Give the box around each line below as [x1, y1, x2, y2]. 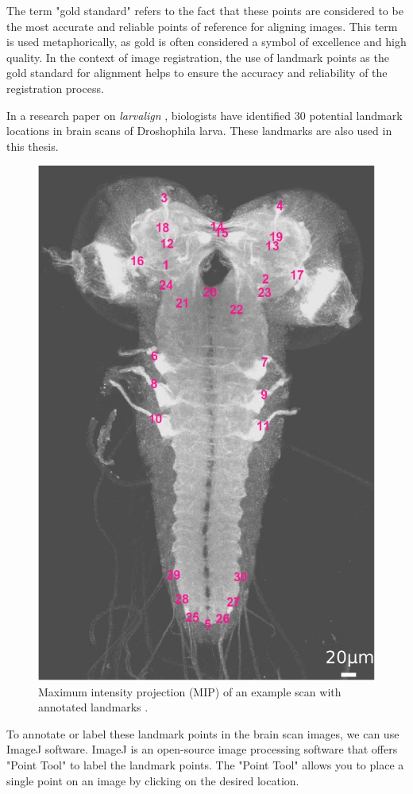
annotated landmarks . [38, 699, 149, 715]
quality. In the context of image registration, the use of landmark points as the [6, 48, 389, 65]
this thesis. [6, 137, 59, 154]
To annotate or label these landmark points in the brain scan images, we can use [6, 725, 399, 742]
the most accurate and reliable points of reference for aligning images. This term [6, 17, 398, 34]
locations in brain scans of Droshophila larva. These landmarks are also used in [6, 122, 392, 139]
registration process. [6, 79, 104, 96]
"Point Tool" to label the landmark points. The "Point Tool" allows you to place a [6, 757, 404, 773]
